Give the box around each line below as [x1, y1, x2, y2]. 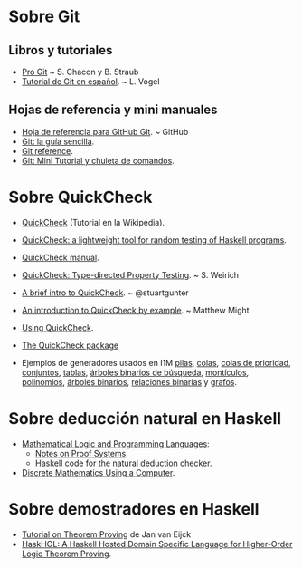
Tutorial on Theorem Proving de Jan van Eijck [21, 528, 192, 540]
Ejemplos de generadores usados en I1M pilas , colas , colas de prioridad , [21, 357, 291, 368]
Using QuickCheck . [21, 322, 94, 332]
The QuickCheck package [21, 340, 119, 351]
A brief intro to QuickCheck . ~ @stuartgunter [21, 287, 189, 298]
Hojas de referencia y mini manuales [8, 102, 218, 118]
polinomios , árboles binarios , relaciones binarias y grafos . [21, 376, 237, 387]
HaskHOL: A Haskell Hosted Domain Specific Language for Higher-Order [21, 538, 293, 549]
